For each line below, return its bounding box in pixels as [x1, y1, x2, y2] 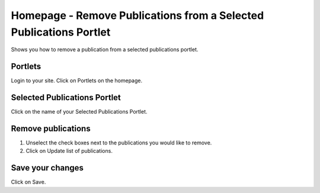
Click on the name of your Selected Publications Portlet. [11, 108, 148, 115]
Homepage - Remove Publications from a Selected [11, 9, 264, 22]
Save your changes [11, 163, 84, 173]
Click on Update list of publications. [25, 147, 113, 155]
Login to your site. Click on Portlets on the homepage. [11, 77, 142, 84]
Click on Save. [11, 178, 46, 186]
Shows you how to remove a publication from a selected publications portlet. [11, 46, 199, 53]
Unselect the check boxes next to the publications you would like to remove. [25, 139, 212, 146]
